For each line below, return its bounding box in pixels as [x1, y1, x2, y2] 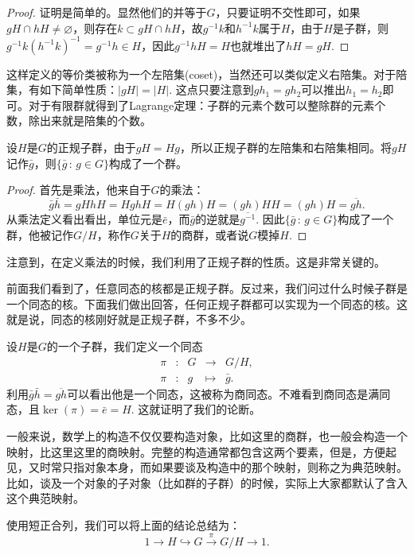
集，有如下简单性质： [6, 81, 118, 98]
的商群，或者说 [170, 226, 249, 243]
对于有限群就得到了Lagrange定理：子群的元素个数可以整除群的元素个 [28, 96, 386, 113]
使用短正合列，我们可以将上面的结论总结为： [6, 516, 240, 533]
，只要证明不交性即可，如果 [215, 4, 361, 20]
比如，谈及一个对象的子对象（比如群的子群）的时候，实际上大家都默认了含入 [6, 474, 408, 491]
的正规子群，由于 [46, 139, 136, 156]
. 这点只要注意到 [169, 81, 254, 98]
